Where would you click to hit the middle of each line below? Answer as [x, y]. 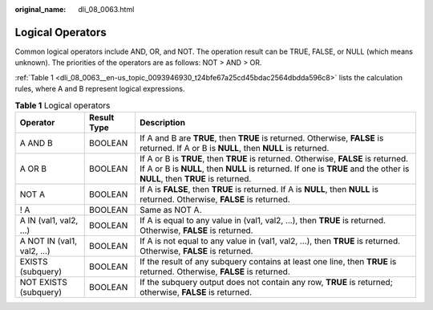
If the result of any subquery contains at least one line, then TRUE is [268, 261]
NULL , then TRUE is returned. [195, 178]
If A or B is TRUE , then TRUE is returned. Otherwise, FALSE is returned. [274, 158]
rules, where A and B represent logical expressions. [100, 89]
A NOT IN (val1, [49, 241]
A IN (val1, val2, [49, 220]
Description [162, 122]
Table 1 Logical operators [63, 105]
